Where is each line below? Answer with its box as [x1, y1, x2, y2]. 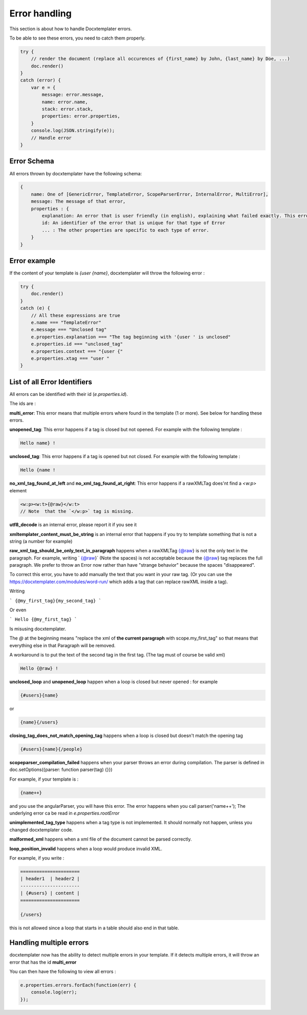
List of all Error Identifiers [9, 377, 92, 386]
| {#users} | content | [20, 890, 80, 896]
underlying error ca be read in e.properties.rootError [9, 810, 120, 817]
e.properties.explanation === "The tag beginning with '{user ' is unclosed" [31, 334, 231, 340]
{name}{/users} [20, 719, 58, 725]
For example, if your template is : [9, 776, 79, 782]
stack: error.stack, [41, 106, 94, 112]
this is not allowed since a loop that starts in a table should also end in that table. [9, 925, 179, 931]
